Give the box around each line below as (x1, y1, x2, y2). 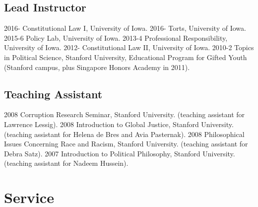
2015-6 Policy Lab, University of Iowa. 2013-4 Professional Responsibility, (4, 32, 228, 43)
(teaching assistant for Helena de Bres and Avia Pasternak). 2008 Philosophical (4, 129, 245, 139)
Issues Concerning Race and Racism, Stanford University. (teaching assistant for (4, 138, 248, 149)
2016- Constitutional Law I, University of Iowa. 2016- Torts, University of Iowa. (4, 23, 246, 33)
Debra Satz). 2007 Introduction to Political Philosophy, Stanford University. (4, 148, 235, 158)
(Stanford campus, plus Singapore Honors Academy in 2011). (4, 62, 190, 72)
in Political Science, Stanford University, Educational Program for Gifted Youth (4, 52, 247, 62)
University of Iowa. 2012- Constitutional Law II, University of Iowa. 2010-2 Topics (4, 42, 254, 53)
